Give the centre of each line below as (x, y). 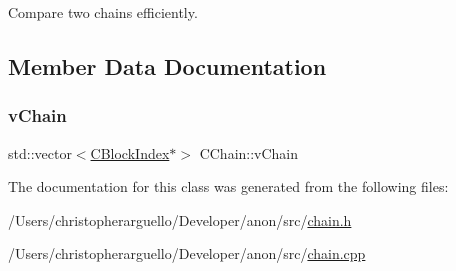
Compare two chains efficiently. (103, 12)
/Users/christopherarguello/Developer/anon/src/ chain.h (180, 219)
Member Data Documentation (167, 65)
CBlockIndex (130, 152)
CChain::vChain (249, 152)
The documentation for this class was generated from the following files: (228, 186)
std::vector (40, 152)
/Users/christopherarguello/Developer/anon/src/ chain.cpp (187, 253)
